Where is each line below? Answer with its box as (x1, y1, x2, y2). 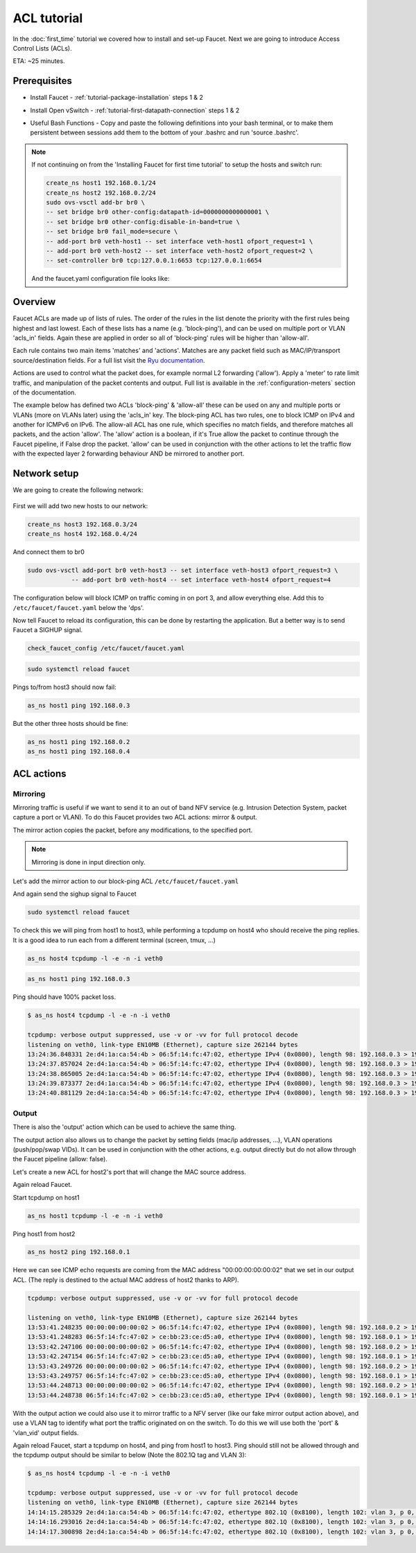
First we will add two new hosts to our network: (12, 501, 148, 510)
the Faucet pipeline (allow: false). (12, 1155, 107, 1163)
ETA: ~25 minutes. (12, 57, 65, 65)
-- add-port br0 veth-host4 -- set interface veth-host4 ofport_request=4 (71, 576, 331, 584)
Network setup (12, 468, 79, 480)
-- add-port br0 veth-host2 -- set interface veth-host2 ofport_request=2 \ (46, 247, 313, 254)
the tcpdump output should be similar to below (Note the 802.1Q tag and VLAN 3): (12, 1451, 247, 1459)
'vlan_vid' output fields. (12, 1428, 79, 1437)
